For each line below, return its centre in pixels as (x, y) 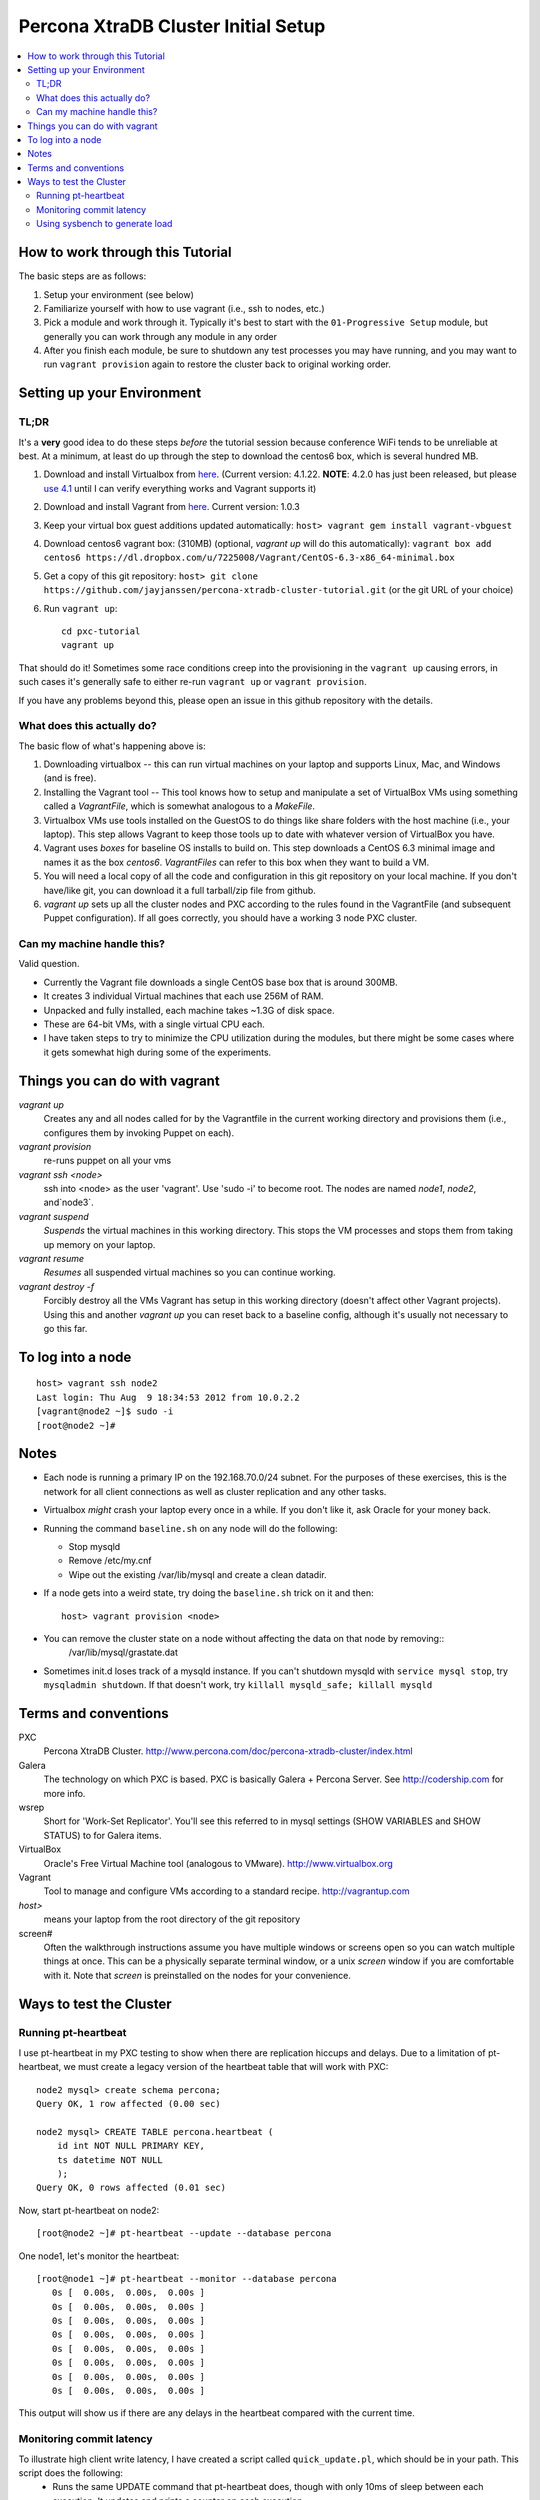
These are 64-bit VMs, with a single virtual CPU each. (154, 1024)
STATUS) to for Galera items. (102, 1835)
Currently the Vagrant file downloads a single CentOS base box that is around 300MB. (221, 982)
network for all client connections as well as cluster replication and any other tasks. (215, 1491)
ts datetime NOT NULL (110, 2159)
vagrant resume (51, 1259)
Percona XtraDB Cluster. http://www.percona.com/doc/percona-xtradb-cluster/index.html (228, 1751)
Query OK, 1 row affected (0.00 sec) (129, 2104)
